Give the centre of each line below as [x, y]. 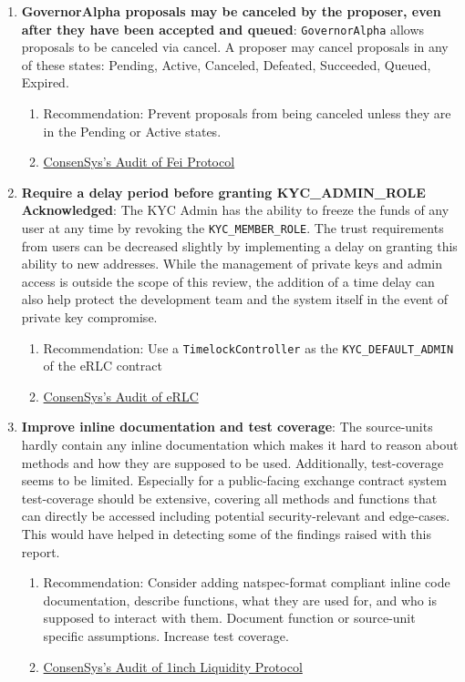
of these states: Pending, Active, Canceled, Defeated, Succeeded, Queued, [226, 64]
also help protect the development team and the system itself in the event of [235, 299]
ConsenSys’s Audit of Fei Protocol [139, 162]
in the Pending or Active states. [132, 131]
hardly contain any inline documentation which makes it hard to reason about [240, 445]
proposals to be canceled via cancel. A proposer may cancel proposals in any [235, 47]
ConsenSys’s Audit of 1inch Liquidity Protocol [173, 666]
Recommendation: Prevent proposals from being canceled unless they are [247, 113]
